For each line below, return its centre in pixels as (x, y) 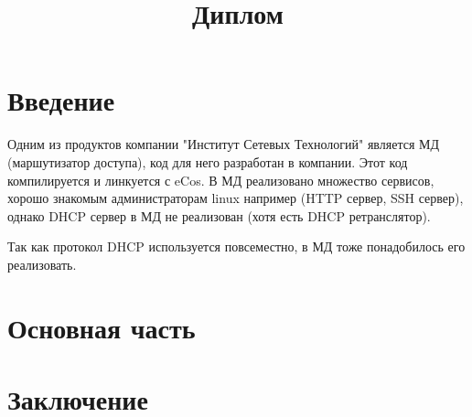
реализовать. (42, 264)
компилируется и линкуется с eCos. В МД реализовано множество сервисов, (221, 180)
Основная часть (102, 327)
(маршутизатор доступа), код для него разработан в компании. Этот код (208, 161)
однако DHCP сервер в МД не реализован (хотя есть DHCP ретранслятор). (219, 215)
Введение (61, 100)
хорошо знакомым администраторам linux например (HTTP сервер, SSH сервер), (236, 198)
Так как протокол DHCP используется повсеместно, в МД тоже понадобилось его (236, 246)
